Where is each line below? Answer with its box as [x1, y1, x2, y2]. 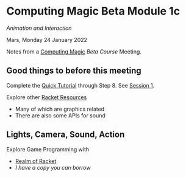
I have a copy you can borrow [15, 164, 91, 171]
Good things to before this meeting [6, 66, 141, 76]
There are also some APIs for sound [15, 111, 106, 119]
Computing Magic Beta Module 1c [6, 4, 181, 18]
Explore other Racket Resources [6, 93, 87, 101]
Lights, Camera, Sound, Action [6, 130, 125, 140]
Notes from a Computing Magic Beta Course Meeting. [6, 47, 142, 55]
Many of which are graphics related [15, 105, 105, 113]
